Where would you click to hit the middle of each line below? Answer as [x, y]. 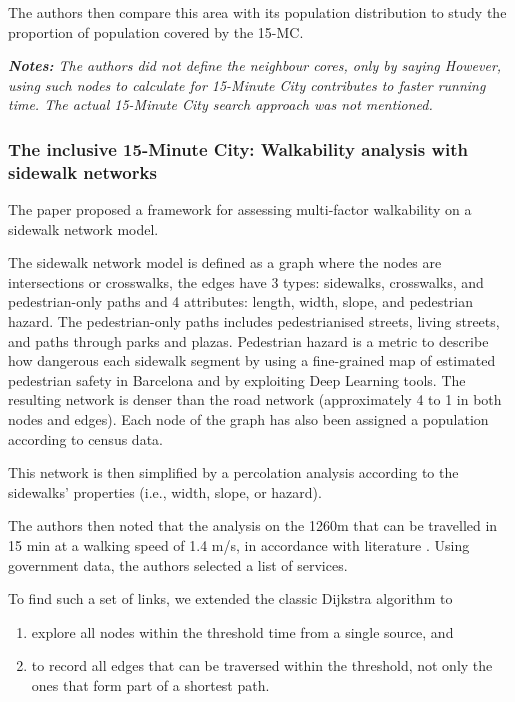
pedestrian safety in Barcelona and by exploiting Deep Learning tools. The [237, 379]
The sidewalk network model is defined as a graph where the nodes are [225, 262]
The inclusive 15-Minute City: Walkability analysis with [238, 148]
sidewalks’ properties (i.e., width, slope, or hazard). [165, 491]
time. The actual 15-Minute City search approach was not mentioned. [220, 104]
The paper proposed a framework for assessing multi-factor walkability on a [240, 209]
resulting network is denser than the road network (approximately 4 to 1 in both [255, 399]
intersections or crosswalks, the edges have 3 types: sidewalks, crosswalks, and [246, 281]
